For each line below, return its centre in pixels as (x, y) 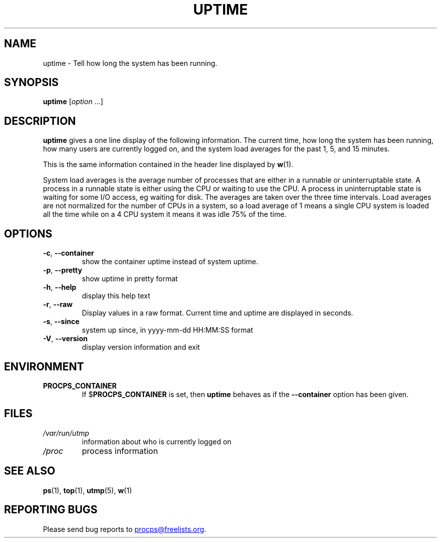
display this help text (116, 296)
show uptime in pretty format (130, 279)
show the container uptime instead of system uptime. (170, 262)
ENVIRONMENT (44, 366)
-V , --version (65, 339)
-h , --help (60, 287)
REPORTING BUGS (51, 510)
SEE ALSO (30, 471)
